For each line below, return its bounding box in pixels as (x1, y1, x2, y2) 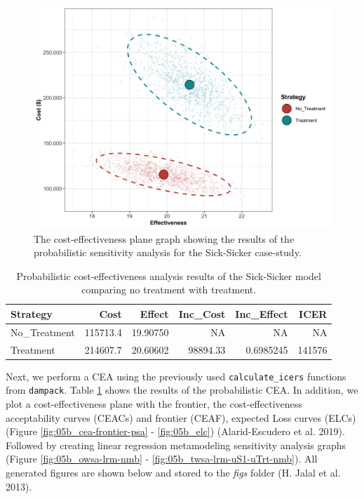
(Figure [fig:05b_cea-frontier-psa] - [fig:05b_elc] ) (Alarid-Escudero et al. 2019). (6, 424, 345, 439)
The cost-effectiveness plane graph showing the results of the (34, 231, 295, 246)
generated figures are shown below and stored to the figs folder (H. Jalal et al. (6, 465, 341, 480)
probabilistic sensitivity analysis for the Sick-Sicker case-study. (34, 245, 302, 260)
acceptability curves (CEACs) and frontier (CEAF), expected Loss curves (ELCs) (6, 410, 356, 425)
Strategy (11, 306, 53, 321)
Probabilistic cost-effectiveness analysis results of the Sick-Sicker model (16, 268, 321, 283)
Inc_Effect (235, 306, 288, 321)
